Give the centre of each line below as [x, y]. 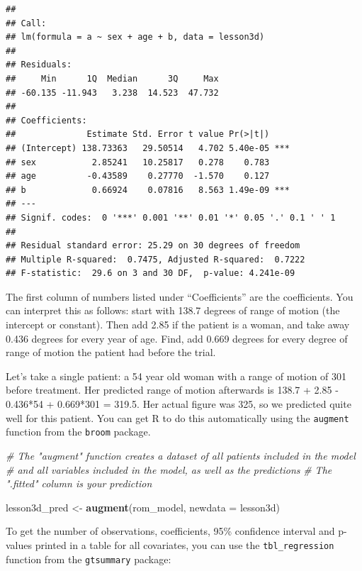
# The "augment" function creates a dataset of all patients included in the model [181, 455]
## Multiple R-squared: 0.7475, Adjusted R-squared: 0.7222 [155, 259]
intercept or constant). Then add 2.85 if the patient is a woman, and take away [178, 325]
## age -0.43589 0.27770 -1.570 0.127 [138, 176]
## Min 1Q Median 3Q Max [112, 78]
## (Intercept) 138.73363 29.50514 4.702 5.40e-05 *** [148, 148]
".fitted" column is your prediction [79, 483]
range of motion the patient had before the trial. [111, 352]
